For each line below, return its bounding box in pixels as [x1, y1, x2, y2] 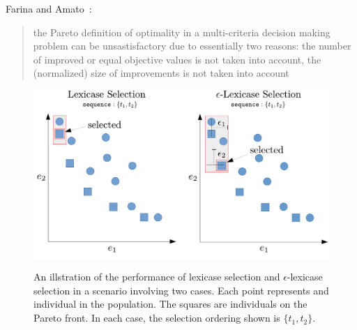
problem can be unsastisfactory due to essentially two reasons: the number [33, 38, 351, 53]
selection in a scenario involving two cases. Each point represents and [33, 283, 329, 297]
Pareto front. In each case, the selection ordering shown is [33, 310, 280, 325]
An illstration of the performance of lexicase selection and [33, 269, 280, 284]
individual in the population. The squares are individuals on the [33, 297, 307, 311]
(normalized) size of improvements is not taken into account [33, 66, 289, 80]
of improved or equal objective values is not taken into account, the [33, 52, 321, 66]
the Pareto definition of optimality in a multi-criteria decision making [33, 24, 331, 39]
